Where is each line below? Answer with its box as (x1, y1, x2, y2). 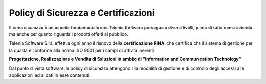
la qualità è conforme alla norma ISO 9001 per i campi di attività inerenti (9, 47, 154, 53)
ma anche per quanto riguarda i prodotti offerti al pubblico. (9, 31, 128, 37)
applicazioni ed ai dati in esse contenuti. (9, 72, 91, 78)
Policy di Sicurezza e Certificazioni (9, 7, 155, 18)
